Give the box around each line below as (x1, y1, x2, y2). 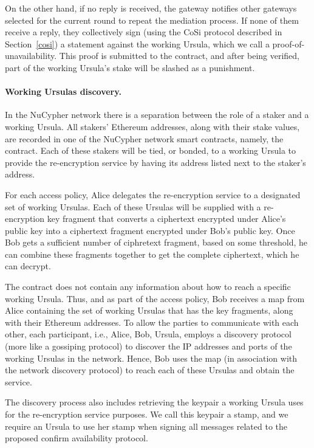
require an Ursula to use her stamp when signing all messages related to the (5, 419, 288, 432)
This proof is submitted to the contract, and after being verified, (59, 49, 300, 62)
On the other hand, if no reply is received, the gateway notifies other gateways (5, 2, 297, 14)
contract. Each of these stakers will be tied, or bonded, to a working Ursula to (5, 144, 296, 157)
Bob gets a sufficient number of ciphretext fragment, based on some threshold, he (5, 236, 308, 249)
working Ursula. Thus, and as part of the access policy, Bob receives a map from (5, 292, 305, 305)
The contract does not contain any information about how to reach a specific (5, 280, 291, 293)
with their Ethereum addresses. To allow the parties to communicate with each (5, 315, 299, 328)
